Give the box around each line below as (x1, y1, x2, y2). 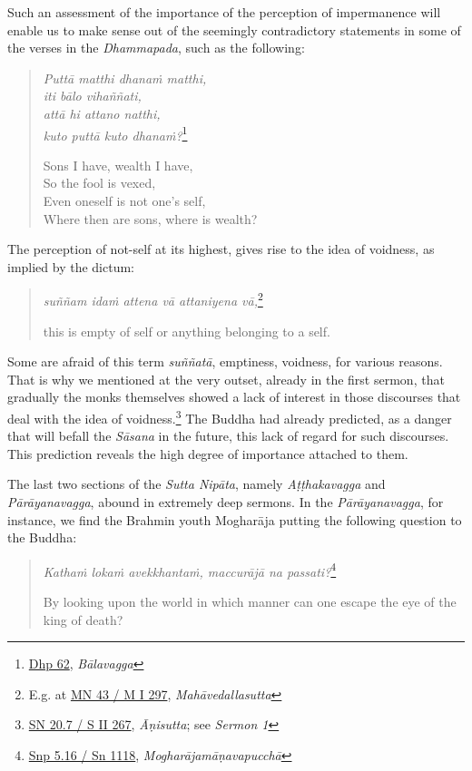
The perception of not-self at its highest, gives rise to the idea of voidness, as (7, 239, 435, 259)
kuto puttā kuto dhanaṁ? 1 (43, 122, 188, 144)
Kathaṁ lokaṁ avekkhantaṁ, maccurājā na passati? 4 (43, 559, 337, 581)
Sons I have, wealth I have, (43, 155, 193, 174)
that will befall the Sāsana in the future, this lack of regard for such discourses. (7, 426, 449, 445)
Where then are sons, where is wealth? (43, 209, 258, 228)
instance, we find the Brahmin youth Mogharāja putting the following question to (7, 510, 462, 529)
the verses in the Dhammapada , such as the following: (7, 38, 305, 57)
